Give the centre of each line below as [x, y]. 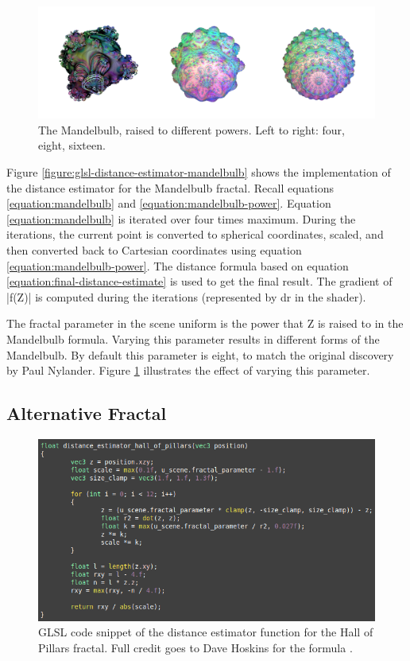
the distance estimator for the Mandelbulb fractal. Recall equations [170, 187]
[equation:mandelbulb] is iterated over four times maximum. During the [181, 218]
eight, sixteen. [72, 145]
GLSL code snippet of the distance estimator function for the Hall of [206, 632]
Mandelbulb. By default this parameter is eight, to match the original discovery [200, 354]
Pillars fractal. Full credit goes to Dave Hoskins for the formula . [195, 647]
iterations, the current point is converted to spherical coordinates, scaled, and [195, 234]
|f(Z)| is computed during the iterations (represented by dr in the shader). [186, 296]
